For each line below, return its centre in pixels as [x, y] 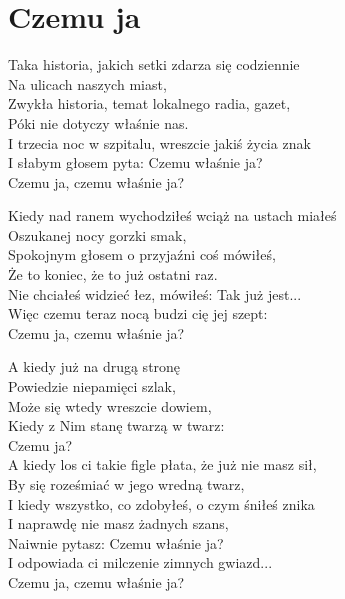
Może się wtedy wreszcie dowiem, [110, 405]
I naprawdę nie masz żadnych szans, [118, 523]
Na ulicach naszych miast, [87, 83]
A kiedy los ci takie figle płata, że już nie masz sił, [162, 464]
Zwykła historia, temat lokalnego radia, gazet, [149, 103]
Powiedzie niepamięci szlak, [92, 386]
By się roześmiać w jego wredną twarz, [126, 484]
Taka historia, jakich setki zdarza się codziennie [154, 64]
